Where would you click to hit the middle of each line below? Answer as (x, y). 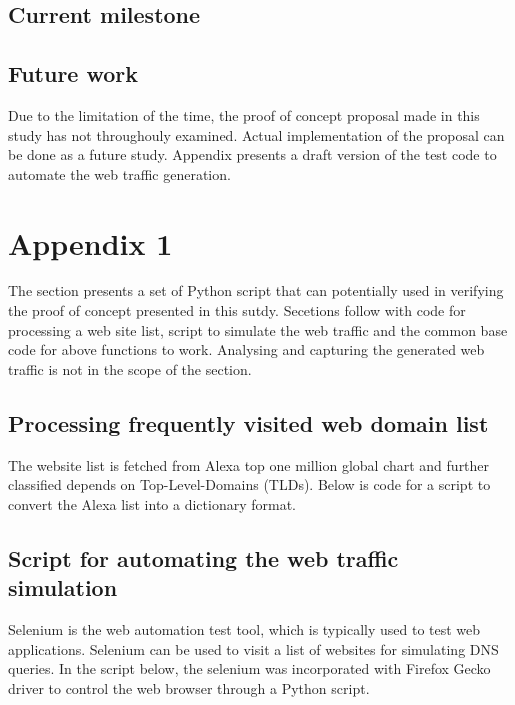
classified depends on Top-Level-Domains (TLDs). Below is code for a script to (249, 484)
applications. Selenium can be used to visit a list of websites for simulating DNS (253, 648)
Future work (73, 73)
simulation (63, 587)
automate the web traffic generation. (119, 173)
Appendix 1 (90, 242)
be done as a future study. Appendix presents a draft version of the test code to (252, 154)
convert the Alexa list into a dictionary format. (152, 503)
